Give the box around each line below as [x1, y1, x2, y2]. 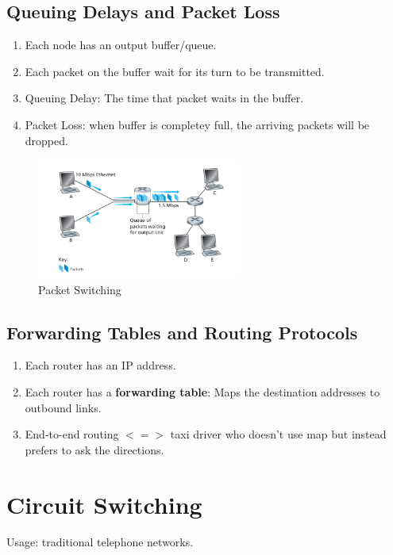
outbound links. [25, 399, 102, 415]
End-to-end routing [25, 426, 119, 442]
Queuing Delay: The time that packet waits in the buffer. [25, 90, 304, 106]
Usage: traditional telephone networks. [6, 534, 194, 550]
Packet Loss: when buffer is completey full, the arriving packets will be [25, 116, 370, 132]
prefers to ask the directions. [25, 441, 164, 457]
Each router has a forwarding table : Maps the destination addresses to [25, 383, 380, 400]
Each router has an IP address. [25, 357, 176, 373]
